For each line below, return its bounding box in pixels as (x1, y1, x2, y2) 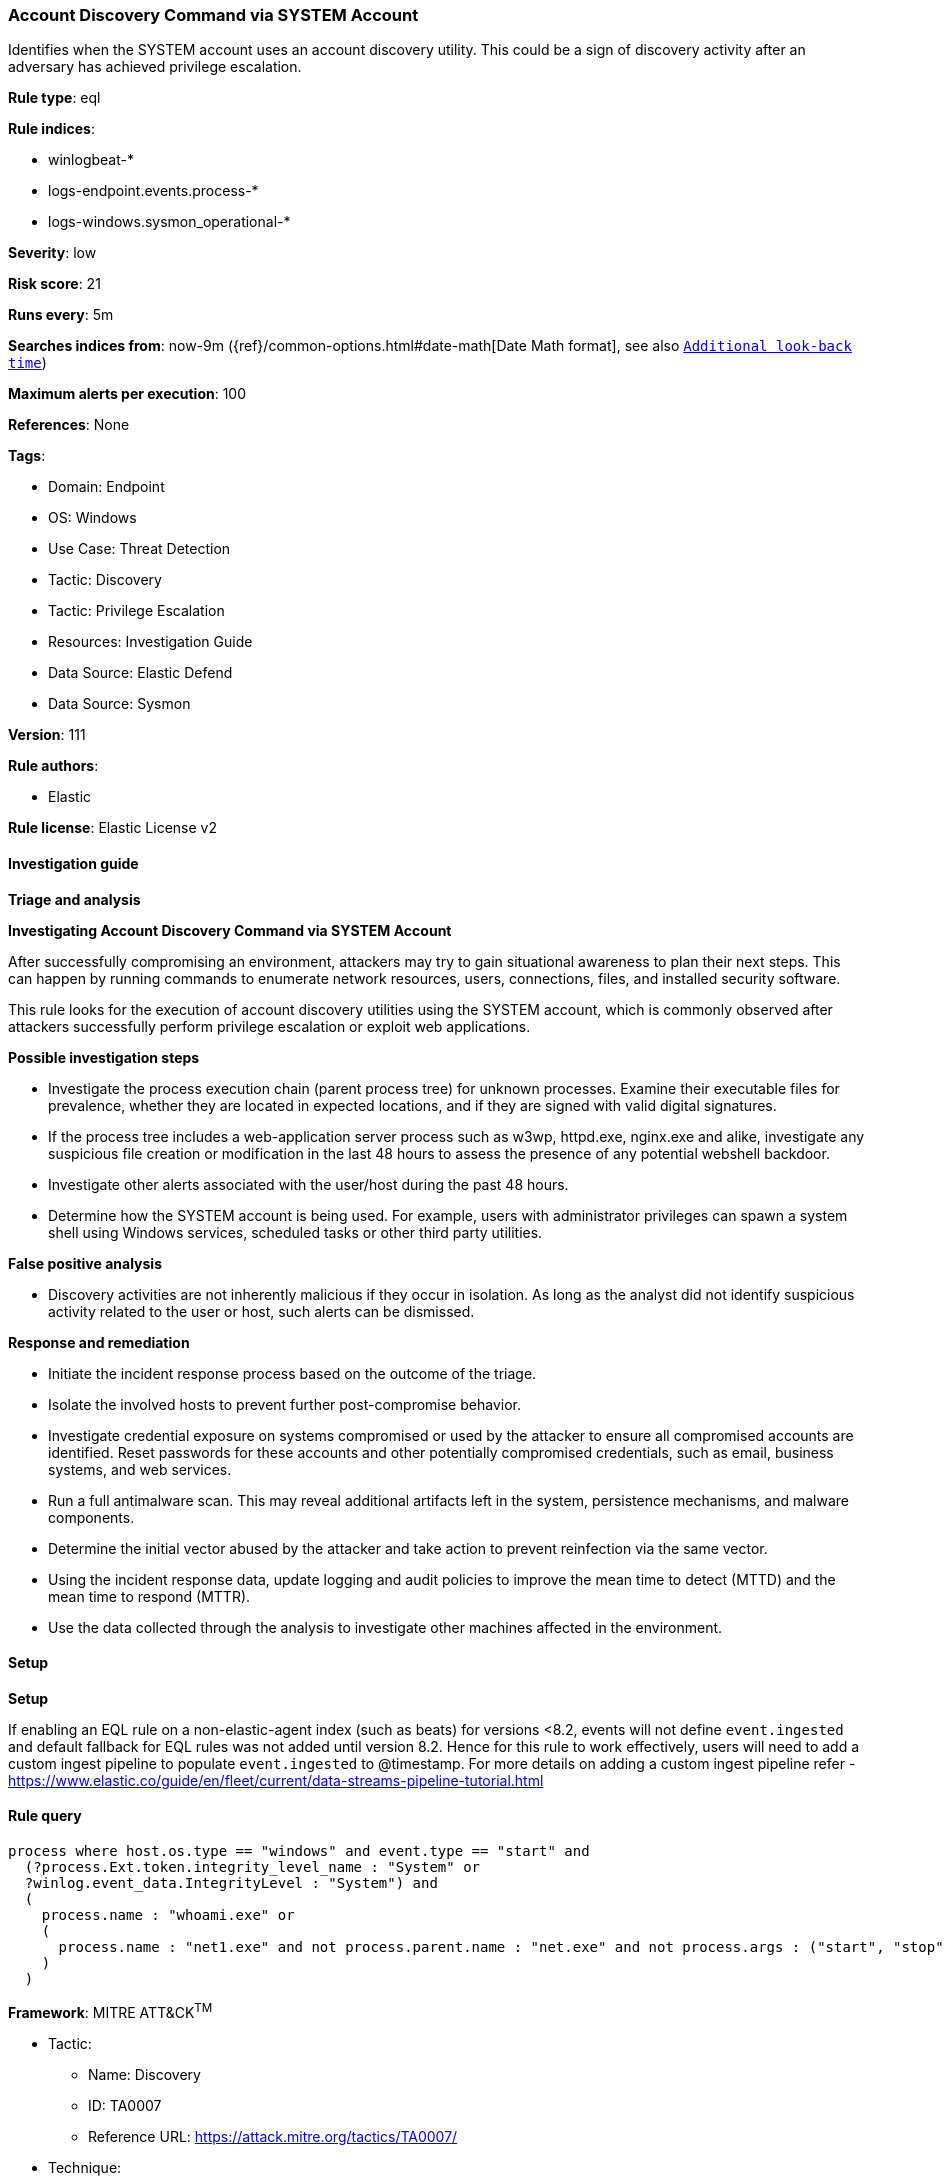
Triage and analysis (8, 890, 141, 908)
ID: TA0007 (88, 2096, 162, 2114)
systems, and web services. (48, 1460, 232, 1478)
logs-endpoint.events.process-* (48, 182, 259, 200)
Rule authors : (8, 757, 99, 775)
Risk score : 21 (8, 275, 101, 293)
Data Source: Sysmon (48, 695, 191, 713)
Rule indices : (8, 120, 95, 138)
